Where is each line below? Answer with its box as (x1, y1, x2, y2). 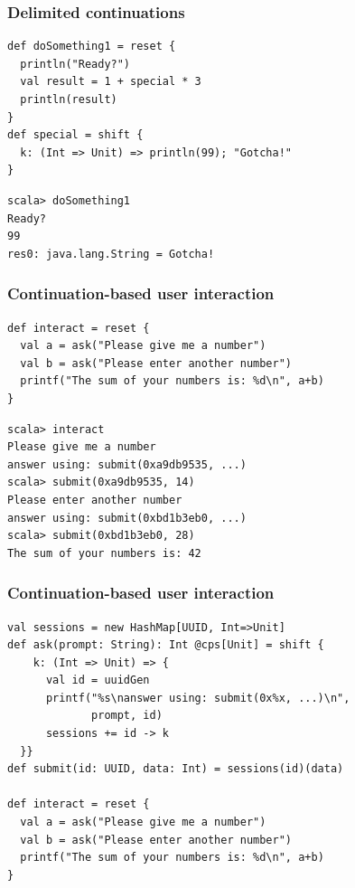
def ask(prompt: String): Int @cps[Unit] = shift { (7, 638, 324, 652)
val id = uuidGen (45, 674, 150, 687)
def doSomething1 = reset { (7, 40, 176, 53)
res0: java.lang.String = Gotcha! (7, 247, 215, 260)
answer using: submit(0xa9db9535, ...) (7, 458, 247, 471)
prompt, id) (91, 709, 163, 723)
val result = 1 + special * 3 (20, 75, 201, 89)
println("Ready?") (20, 57, 131, 71)
